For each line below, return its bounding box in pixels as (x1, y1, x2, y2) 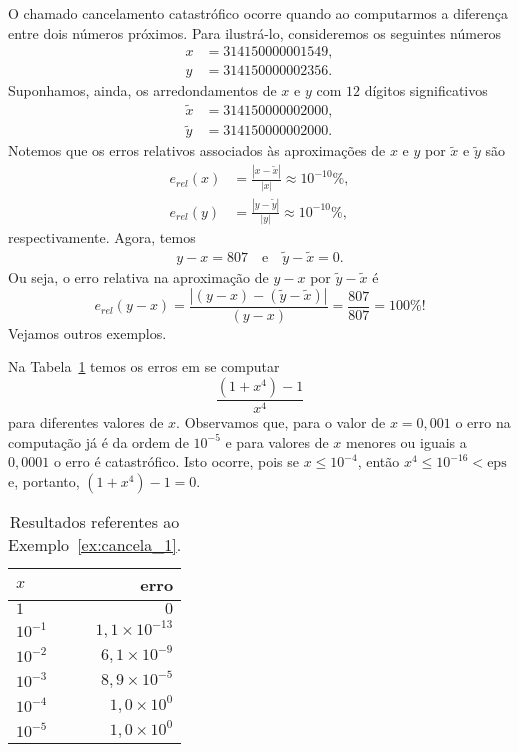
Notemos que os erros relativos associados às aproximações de (8, 140, 386, 161)
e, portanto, (8, 470, 80, 491)
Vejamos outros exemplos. (8, 322, 167, 343)
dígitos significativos (364, 80, 488, 101)
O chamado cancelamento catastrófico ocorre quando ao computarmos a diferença (8, 3, 509, 23)
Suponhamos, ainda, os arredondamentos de (8, 80, 277, 101)
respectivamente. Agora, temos (8, 227, 196, 248)
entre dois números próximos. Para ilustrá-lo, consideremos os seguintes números (8, 22, 502, 43)
